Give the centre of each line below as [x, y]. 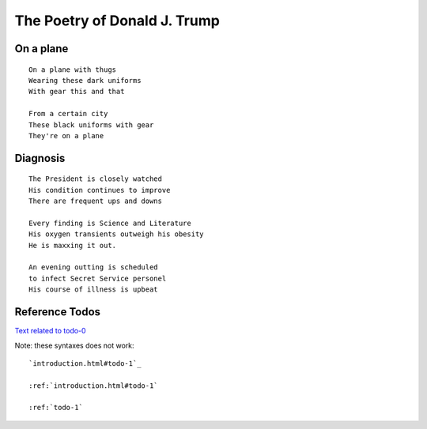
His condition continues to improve [100, 190]
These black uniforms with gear [91, 125]
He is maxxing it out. [73, 245]
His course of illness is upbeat [93, 290]
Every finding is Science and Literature [110, 223]
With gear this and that [77, 92]
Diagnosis [40, 158]
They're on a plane [66, 135]
